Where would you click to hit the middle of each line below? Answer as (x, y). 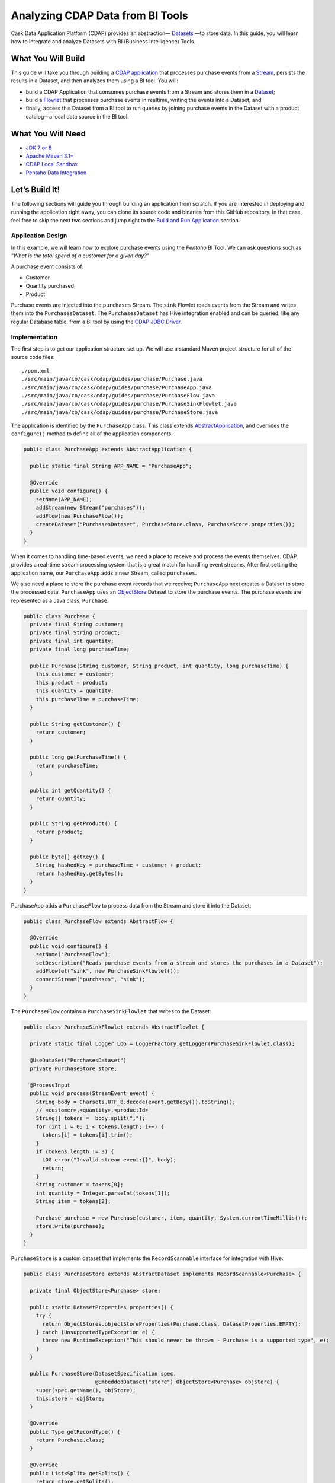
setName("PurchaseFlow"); (73, 954)
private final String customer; (77, 625)
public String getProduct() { (74, 824)
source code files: (33, 357)
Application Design (39, 236)
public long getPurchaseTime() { (78, 757)
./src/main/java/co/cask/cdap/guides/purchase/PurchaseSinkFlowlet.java (129, 404)
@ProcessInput (50, 1085)
